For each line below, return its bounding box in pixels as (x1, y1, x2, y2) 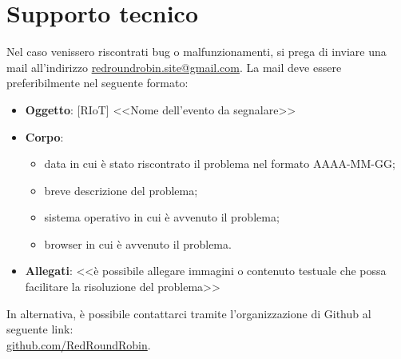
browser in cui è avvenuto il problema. (44, 235, 232, 252)
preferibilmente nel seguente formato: (6, 74, 189, 91)
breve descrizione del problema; (44, 181, 198, 198)
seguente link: (6, 321, 73, 337)
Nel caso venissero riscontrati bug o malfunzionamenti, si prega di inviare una (6, 43, 387, 60)
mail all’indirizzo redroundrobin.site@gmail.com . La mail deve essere (6, 58, 342, 75)
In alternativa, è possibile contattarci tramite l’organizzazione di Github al (6, 305, 371, 321)
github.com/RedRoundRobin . (6, 336, 151, 353)
